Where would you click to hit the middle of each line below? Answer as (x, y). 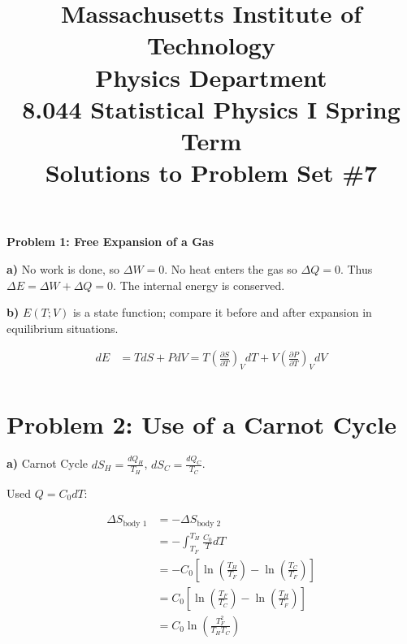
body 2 (209, 523)
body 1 (135, 523)
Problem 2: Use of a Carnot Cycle (201, 424)
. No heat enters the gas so (231, 268)
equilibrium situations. (63, 328)
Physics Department (211, 77)
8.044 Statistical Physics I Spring (211, 108)
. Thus (356, 268)
